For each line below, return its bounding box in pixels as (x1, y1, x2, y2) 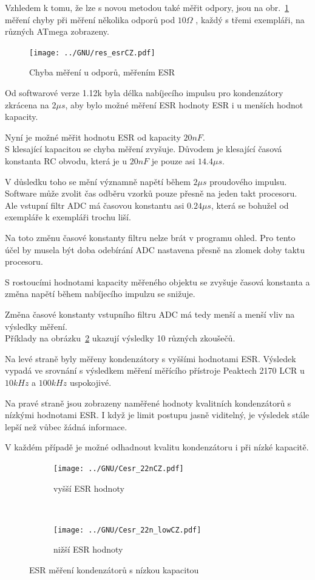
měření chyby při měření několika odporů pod (5, 13, 175, 26)
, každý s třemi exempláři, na (195, 13, 305, 26)
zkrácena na (5, 98, 49, 111)
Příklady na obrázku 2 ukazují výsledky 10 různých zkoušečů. (5, 332, 235, 344)
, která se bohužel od (211, 198, 289, 211)
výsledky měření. (5, 320, 67, 332)
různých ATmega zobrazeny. (5, 25, 109, 38)
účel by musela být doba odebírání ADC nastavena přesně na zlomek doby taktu (5, 243, 305, 256)
